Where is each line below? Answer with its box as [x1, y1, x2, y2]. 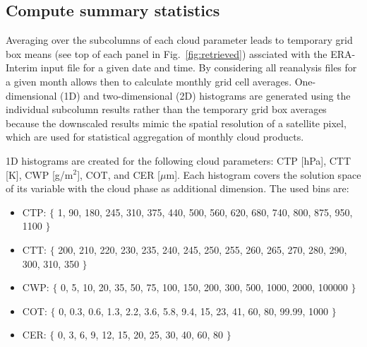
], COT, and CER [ [77, 167, 161, 182]
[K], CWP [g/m [6, 167, 73, 182]
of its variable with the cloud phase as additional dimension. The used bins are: [6, 181, 349, 196]
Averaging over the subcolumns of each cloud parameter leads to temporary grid [6, 33, 353, 47]
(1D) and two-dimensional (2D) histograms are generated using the [60, 88, 351, 102]
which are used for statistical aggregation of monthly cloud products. [6, 129, 304, 144]
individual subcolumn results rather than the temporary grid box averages [6, 102, 327, 117]
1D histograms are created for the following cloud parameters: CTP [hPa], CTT [6, 153, 351, 167]
